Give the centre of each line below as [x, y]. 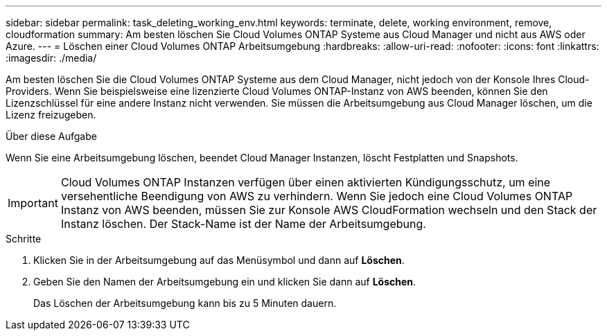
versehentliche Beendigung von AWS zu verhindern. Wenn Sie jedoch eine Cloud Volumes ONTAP [317, 196]
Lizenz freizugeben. [51, 115]
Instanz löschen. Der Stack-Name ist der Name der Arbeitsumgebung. [243, 224]
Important [33, 203]
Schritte [24, 239]
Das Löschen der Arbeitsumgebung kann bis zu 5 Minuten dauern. [185, 303]
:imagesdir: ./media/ [51, 58]
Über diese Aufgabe [51, 136]
